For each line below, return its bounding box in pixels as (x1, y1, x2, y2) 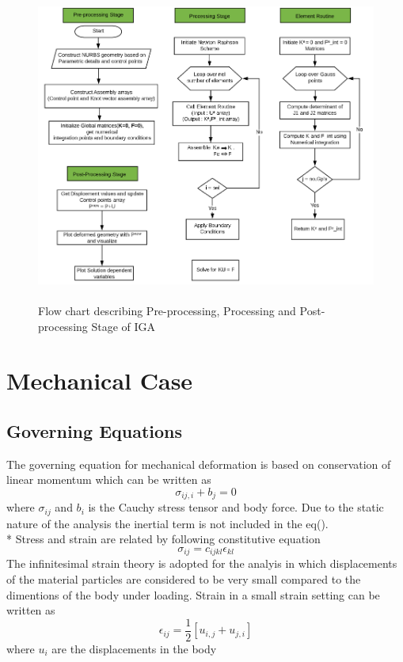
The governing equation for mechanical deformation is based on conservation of (6, 455, 391, 472)
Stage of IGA (91, 318, 156, 334)
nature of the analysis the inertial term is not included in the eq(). (6, 515, 329, 531)
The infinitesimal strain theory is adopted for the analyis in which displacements (6, 555, 397, 572)
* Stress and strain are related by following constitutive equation (6, 531, 321, 547)
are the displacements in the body (51, 640, 217, 656)
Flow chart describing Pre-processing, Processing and (38, 302, 296, 318)
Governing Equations (6, 418, 183, 443)
